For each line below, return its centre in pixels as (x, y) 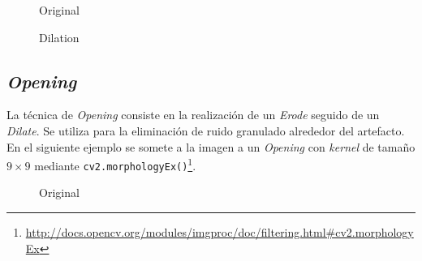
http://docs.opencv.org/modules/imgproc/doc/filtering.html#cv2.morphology (220, 232)
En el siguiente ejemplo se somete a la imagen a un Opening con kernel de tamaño (211, 146)
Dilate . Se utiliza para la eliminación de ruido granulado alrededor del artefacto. (206, 130)
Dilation (59, 37)
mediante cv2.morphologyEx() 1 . (115, 164)
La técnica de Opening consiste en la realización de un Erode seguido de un (193, 115)
